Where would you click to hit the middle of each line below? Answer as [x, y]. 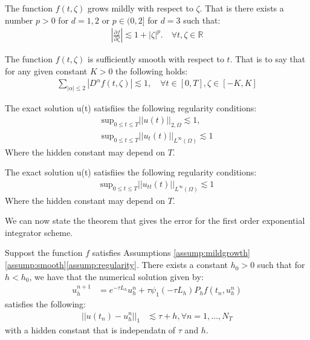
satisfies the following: [46, 303]
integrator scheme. [39, 232]
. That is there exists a [242, 8]
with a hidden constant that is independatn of [90, 330]
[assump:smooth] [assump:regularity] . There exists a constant [117, 265]
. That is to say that [268, 59]
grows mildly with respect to [140, 8]
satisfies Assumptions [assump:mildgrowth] [171, 253]
